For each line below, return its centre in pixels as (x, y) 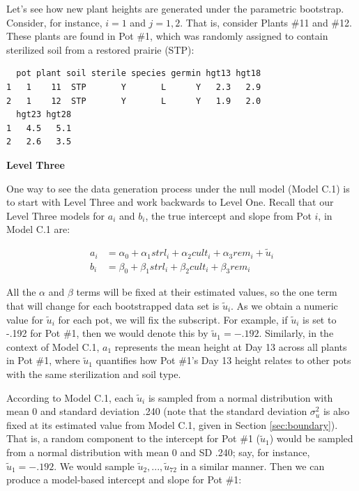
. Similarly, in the (296, 333)
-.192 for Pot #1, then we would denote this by (107, 333)
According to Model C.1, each (70, 397)
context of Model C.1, (53, 346)
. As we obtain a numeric (284, 306)
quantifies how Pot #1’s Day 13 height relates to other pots (223, 360)
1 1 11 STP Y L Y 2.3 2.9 (134, 87)
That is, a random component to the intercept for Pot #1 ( (133, 438)
